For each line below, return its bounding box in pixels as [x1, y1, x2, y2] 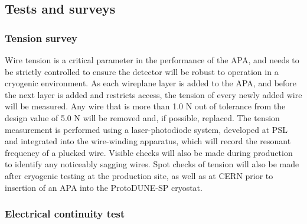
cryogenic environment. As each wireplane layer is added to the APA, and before [5, 77, 297, 89]
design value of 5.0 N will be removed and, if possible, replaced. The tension [5, 111, 280, 124]
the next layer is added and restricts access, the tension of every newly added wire [5, 88, 302, 100]
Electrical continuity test [5, 206, 125, 221]
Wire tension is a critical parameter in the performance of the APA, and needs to [5, 54, 299, 66]
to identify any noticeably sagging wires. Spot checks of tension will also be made [5, 158, 299, 170]
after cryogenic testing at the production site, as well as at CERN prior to [5, 169, 273, 181]
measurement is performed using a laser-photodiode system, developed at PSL [5, 123, 288, 135]
